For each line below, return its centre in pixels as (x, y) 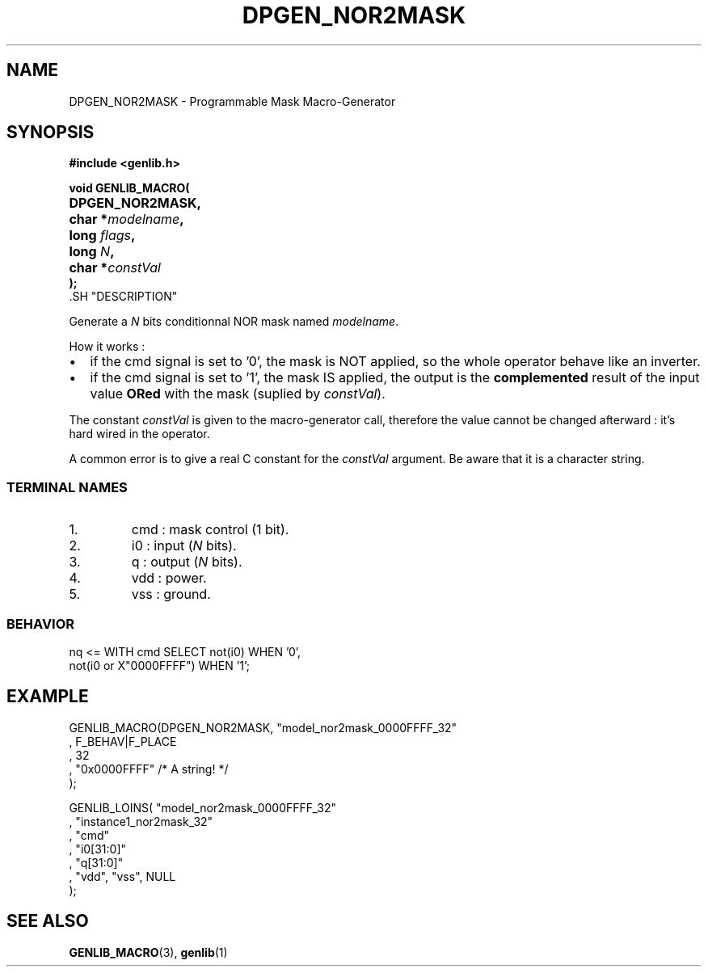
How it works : (107, 347)
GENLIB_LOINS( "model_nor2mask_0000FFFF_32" (203, 807)
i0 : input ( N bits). (184, 546)
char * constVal (115, 268)
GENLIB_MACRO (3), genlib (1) (148, 952)
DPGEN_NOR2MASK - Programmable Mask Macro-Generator (232, 101)
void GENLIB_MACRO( (129, 188)
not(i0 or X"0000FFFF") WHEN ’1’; (160, 665)
